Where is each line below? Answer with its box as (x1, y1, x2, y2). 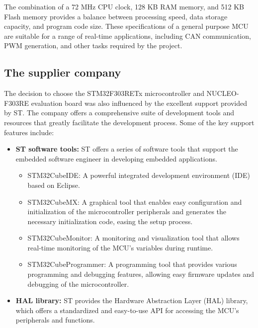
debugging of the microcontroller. (27, 278, 129, 289)
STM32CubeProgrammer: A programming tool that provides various (27, 259, 237, 269)
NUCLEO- (206, 88, 239, 98)
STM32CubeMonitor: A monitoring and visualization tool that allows (27, 233, 240, 243)
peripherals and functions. (15, 315, 95, 325)
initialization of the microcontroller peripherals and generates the (27, 206, 227, 217)
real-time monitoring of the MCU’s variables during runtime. (27, 242, 213, 252)
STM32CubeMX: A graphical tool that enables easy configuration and (27, 196, 242, 207)
